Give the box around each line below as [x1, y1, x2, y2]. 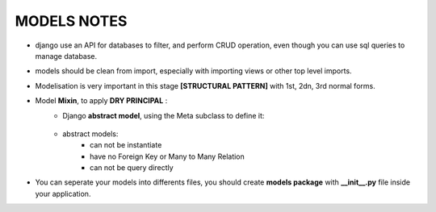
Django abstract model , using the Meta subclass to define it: [62, 110, 265, 120]
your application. [35, 189, 91, 198]
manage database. [35, 51, 98, 60]
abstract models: [62, 129, 119, 139]
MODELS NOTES [15, 12, 128, 30]
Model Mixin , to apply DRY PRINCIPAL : [35, 96, 168, 106]
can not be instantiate [90, 140, 162, 150]
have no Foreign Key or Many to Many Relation [90, 152, 245, 161]
